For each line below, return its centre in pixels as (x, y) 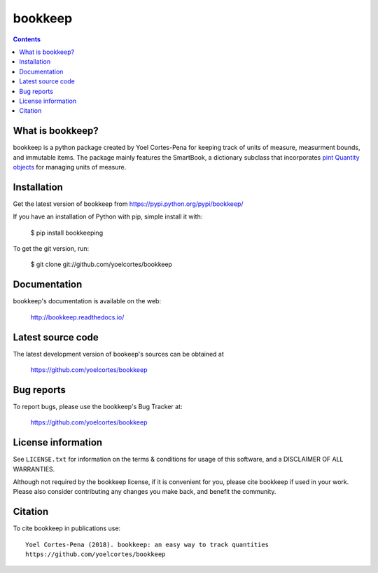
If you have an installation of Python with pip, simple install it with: (108, 216)
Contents (27, 39)
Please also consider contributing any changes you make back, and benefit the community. (145, 492)
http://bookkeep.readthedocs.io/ (77, 317)
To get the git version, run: (51, 249)
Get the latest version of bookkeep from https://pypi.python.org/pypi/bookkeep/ (128, 204)
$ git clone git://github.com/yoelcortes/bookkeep (101, 264)
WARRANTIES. (34, 469)
